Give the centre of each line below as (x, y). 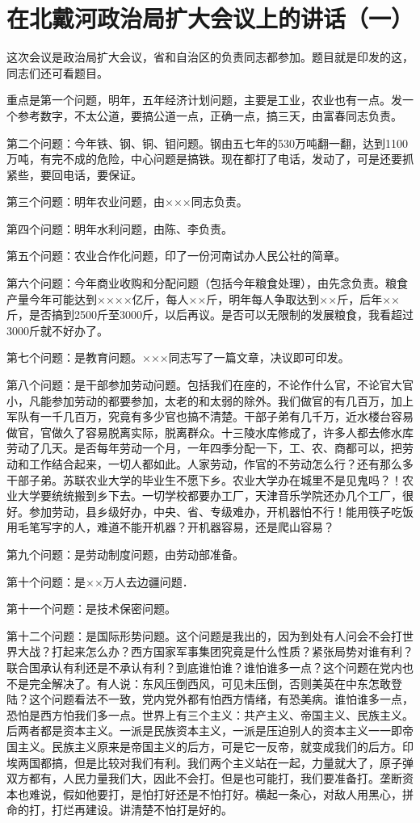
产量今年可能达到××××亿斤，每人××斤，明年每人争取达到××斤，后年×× (203, 298)
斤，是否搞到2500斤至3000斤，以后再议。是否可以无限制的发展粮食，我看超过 (210, 315)
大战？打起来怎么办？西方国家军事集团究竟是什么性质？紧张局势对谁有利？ (215, 651)
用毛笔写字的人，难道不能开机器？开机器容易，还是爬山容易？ (170, 527)
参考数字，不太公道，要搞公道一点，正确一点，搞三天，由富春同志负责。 (210, 115)
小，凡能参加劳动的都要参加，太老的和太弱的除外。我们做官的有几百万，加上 (210, 400)
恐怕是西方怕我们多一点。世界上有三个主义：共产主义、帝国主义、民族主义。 (210, 714)
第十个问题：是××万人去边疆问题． (100, 581)
